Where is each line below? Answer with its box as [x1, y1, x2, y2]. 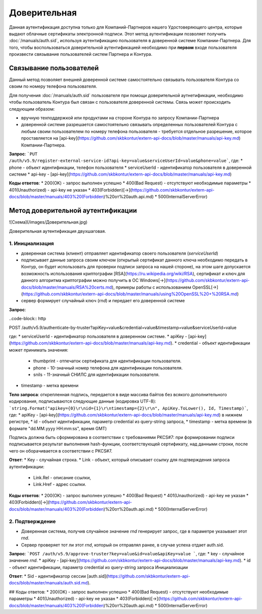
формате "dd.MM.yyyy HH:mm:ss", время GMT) [9, 425, 107, 431]
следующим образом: [9, 106, 55, 112]
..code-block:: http [9, 316, 46, 322]
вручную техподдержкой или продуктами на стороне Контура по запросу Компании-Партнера [21, 114, 219, 121]
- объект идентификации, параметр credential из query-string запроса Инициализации [9, 564, 188, 570]
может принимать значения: [9, 347, 68, 353]
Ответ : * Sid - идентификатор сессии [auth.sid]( [9, 573, 108, 579]
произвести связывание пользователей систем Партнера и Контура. [9, 51, 153, 57]
